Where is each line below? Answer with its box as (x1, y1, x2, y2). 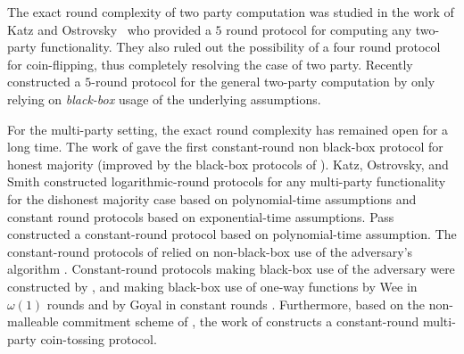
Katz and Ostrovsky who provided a (7, 20, 211, 38)
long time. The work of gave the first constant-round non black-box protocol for (7, 137, 443, 156)
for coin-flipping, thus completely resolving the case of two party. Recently (7, 54, 413, 73)
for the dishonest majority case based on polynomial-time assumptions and (7, 189, 417, 208)
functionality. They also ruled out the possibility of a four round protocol (40, 37, 441, 56)
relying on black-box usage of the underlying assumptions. (7, 89, 321, 108)
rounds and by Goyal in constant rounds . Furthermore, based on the (46, 294, 426, 313)
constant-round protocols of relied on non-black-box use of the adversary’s (7, 242, 413, 260)
